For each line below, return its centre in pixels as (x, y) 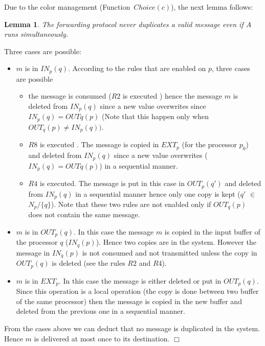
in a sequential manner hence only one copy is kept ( (158, 193)
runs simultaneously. (36, 34)
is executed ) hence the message (172, 96)
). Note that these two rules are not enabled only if (131, 204)
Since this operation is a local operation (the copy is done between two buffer (137, 291)
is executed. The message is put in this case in (112, 183)
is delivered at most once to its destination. (102, 338)
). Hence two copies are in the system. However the (176, 242)
